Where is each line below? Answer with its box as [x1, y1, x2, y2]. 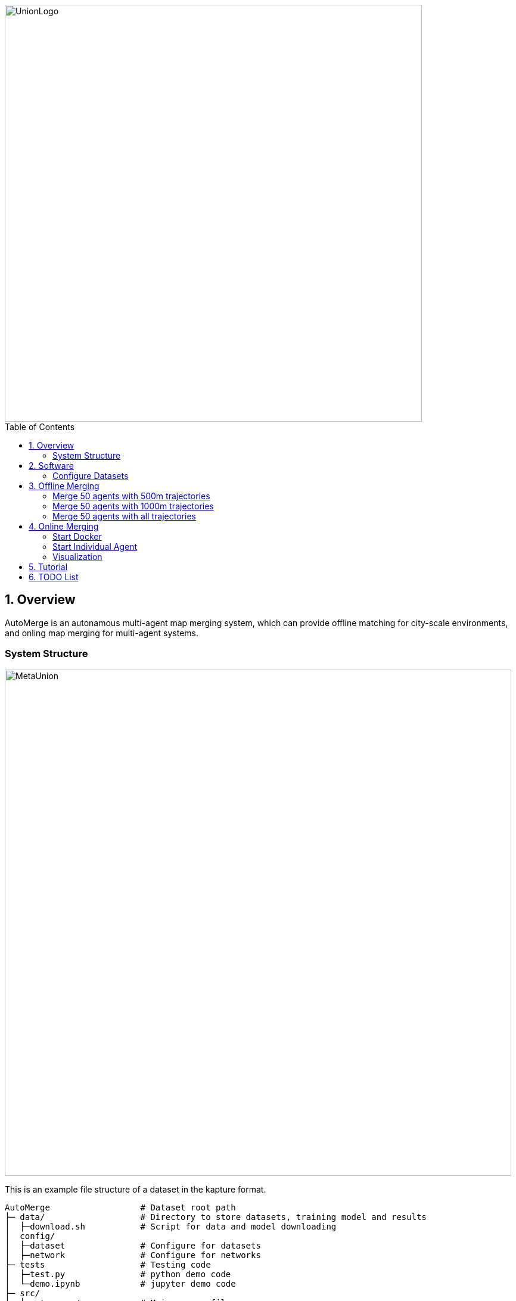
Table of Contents [5, 422, 75, 432]
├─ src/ [5, 1288, 41, 1298]
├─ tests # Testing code [5, 1259, 211, 1269]
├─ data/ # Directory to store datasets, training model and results [5, 1212, 427, 1222]
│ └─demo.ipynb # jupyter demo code [5, 1278, 236, 1288]
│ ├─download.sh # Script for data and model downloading [5, 1221, 337, 1231]
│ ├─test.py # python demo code [5, 1269, 231, 1279]
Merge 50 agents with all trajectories [52, 511, 196, 521]
